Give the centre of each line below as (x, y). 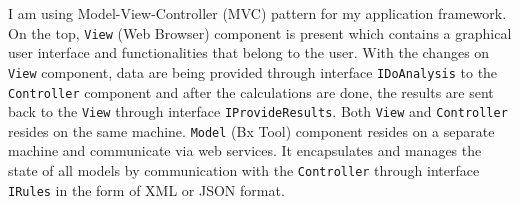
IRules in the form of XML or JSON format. (146, 189)
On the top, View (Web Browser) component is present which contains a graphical (260, 32)
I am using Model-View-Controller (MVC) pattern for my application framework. (257, 13)
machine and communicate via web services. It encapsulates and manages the (245, 150)
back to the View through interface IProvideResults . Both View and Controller (258, 111)
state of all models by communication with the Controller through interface (244, 170)
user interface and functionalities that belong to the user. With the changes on (249, 52)
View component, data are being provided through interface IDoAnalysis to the (253, 71)
